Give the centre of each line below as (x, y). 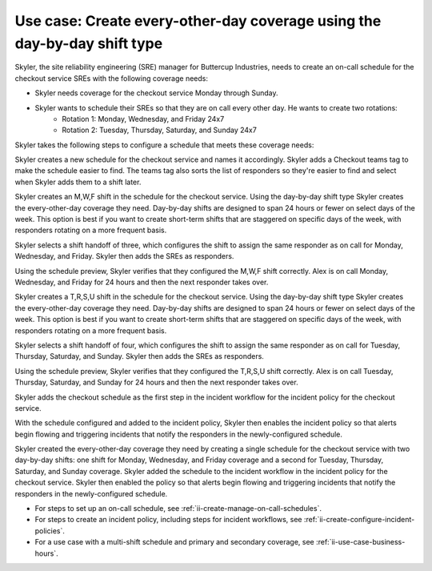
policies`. (50, 531)
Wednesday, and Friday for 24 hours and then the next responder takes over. (142, 282)
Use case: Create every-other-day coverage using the (198, 21)
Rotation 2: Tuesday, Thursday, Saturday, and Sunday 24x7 (160, 130)
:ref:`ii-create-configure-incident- (359, 520)
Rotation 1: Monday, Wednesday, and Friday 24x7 (143, 119)
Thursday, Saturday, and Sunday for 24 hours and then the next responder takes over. (157, 382)
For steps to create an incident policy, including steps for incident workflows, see (169, 520)
